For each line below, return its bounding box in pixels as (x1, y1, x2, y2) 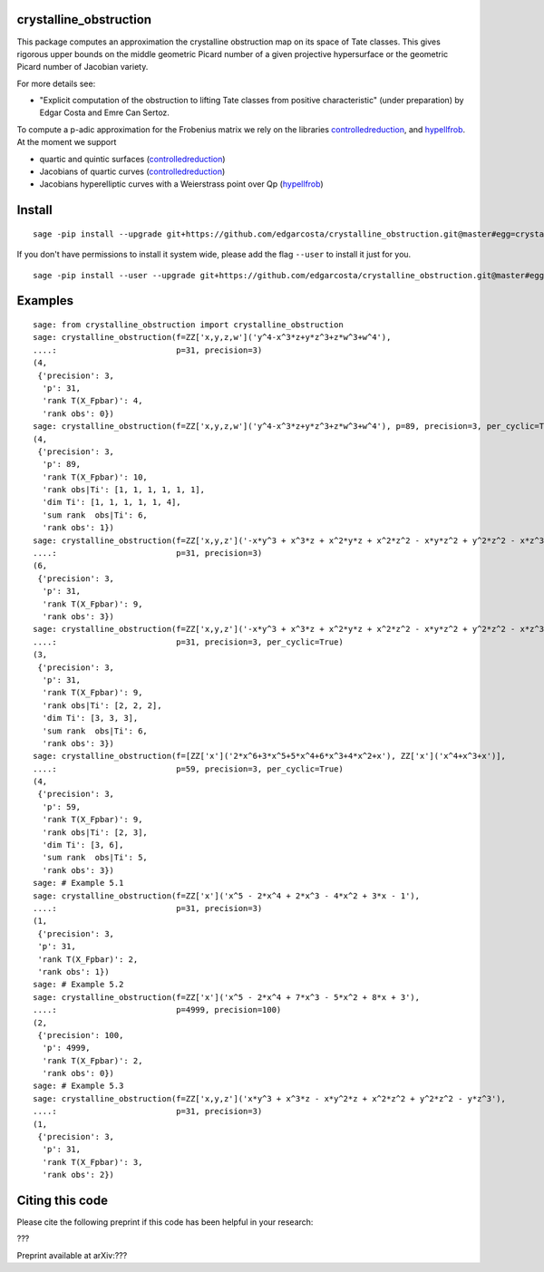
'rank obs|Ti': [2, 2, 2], (42, 700, 162, 711)
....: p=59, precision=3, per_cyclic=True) (33, 763, 344, 774)
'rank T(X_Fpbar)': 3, (42, 1157, 143, 1167)
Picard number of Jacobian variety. (16, 62, 149, 73)
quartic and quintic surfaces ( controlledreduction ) (39, 153, 226, 164)
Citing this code (16, 1193, 109, 1208)
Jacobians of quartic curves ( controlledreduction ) (39, 166, 226, 177)
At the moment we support (16, 137, 117, 148)
